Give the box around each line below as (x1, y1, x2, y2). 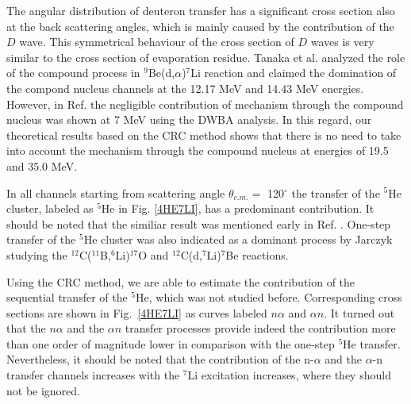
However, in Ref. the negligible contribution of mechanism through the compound (6, 95, 404, 112)
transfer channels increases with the (6, 367, 180, 383)
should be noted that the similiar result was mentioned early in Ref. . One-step (6, 215, 391, 232)
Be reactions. (225, 246, 289, 263)
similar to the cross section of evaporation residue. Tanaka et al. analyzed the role (6, 48, 405, 65)
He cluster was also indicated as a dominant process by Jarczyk (83, 231, 393, 248)
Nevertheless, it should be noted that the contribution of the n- (6, 351, 314, 367)
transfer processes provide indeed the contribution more (125, 320, 396, 337)
